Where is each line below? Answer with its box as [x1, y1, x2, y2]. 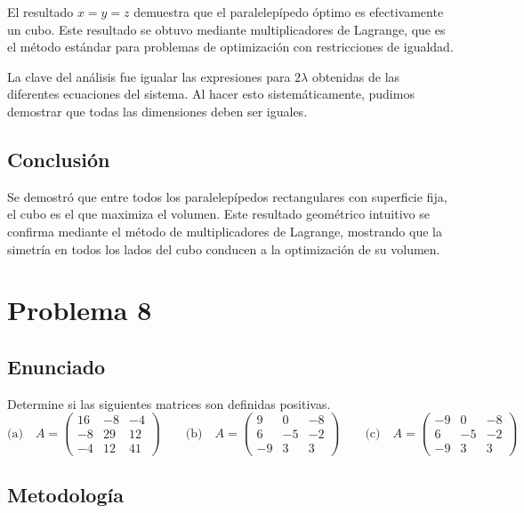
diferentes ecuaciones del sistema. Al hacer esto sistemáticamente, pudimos [7, 84, 415, 103]
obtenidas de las [311, 67, 400, 85]
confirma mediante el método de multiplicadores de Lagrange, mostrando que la [7, 221, 442, 240]
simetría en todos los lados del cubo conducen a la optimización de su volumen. [7, 239, 440, 258]
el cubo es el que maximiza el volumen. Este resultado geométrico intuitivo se [7, 204, 430, 223]
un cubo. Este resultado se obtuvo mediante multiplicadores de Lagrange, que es [7, 20, 446, 38]
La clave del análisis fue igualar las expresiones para [7, 67, 291, 85]
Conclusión [7, 145, 110, 172]
